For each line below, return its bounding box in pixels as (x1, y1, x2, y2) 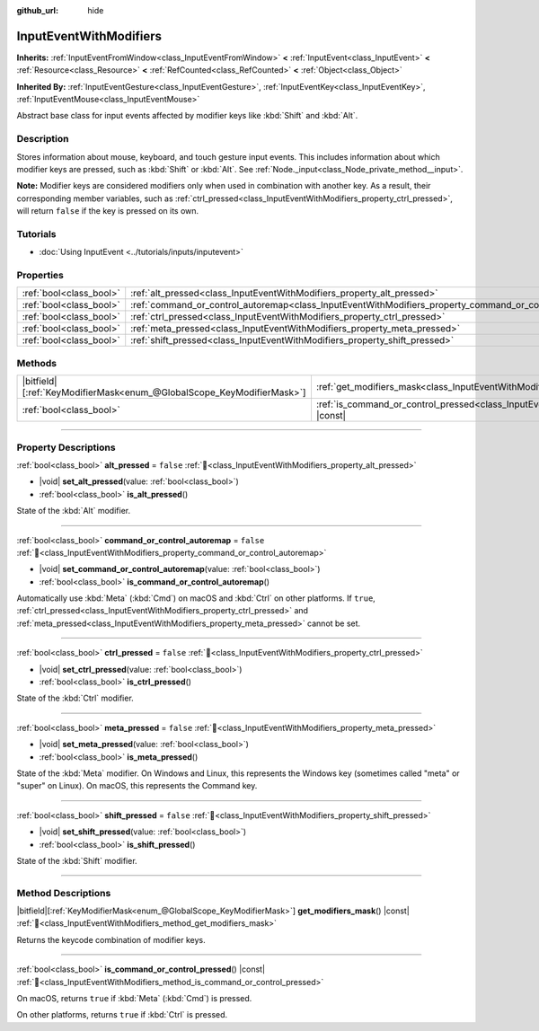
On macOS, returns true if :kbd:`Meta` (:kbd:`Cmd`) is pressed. (16, 993, 252, 1004)
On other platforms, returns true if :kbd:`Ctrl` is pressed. (16, 1009, 228, 1020)
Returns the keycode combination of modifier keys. (16, 934, 206, 945)
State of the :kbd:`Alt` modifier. (16, 506, 130, 516)
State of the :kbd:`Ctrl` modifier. (16, 692, 134, 704)
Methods (16, 357, 57, 369)
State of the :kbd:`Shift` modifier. (16, 855, 138, 866)
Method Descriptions (16, 886, 111, 899)
